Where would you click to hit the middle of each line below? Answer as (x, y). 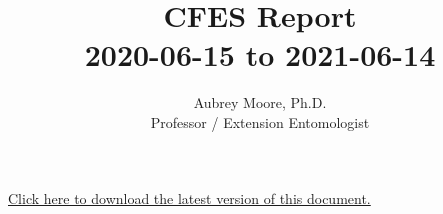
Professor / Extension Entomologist (260, 121)
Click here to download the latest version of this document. (189, 197)
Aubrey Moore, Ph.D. (260, 102)
